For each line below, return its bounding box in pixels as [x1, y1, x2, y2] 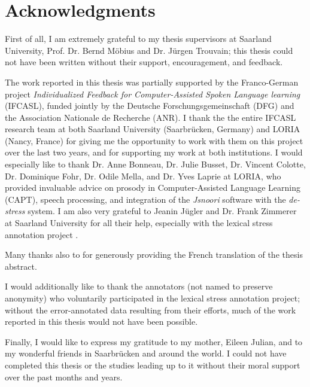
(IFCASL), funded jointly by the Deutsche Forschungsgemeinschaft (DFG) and [5, 99, 294, 112]
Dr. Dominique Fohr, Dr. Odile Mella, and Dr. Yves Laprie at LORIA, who [5, 169, 281, 182]
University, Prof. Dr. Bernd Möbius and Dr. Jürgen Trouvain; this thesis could [5, 44, 293, 56]
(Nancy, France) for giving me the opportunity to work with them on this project [5, 134, 303, 147]
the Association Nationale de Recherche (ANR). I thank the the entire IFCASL [5, 111, 296, 123]
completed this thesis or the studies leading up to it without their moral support [5, 358, 300, 371]
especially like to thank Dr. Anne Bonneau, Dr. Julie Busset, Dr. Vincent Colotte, [5, 158, 306, 170]
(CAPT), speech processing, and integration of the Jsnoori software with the [5, 193, 286, 205]
